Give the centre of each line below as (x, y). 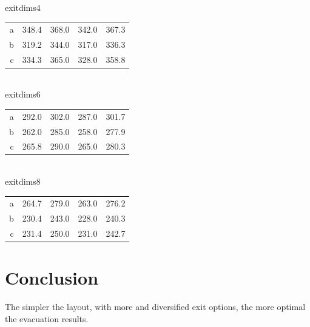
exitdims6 (23, 94)
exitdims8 (23, 181)
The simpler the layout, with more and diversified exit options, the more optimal (155, 307)
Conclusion (52, 278)
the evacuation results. (47, 318)
